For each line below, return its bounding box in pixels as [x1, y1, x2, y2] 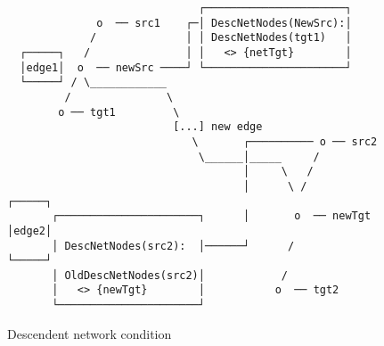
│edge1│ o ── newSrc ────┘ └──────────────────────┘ [20, 61, 352, 74]
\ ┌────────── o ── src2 [192, 135, 378, 148]
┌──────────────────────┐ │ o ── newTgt [52, 210, 372, 223]
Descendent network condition [7, 324, 172, 342]
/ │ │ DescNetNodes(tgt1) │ [90, 31, 352, 45]
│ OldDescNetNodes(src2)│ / [52, 268, 288, 282]
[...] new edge [173, 120, 263, 134]
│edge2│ [7, 224, 53, 237]
